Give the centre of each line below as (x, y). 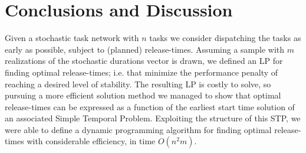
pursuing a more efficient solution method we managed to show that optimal (143, 95)
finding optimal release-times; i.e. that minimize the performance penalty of (142, 72)
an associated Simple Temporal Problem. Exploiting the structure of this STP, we (153, 118)
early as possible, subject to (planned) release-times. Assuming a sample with (145, 49)
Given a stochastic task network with (72, 38)
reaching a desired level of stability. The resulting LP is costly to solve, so (138, 84)
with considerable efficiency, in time (91, 141)
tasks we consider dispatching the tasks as (225, 38)
